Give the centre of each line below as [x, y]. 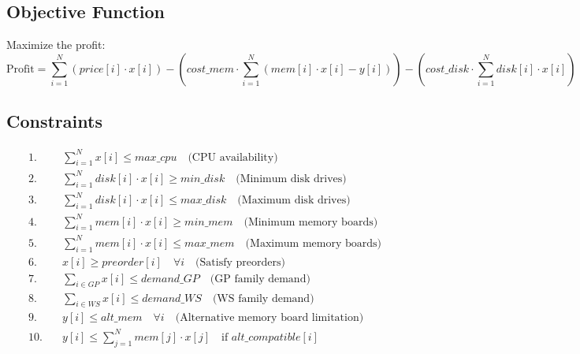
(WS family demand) [263, 298]
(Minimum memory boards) [311, 222]
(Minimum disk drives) [291, 179]
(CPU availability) [233, 157]
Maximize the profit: [56, 45]
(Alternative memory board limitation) [270, 318]
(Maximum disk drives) [294, 201]
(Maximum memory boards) [314, 243]
